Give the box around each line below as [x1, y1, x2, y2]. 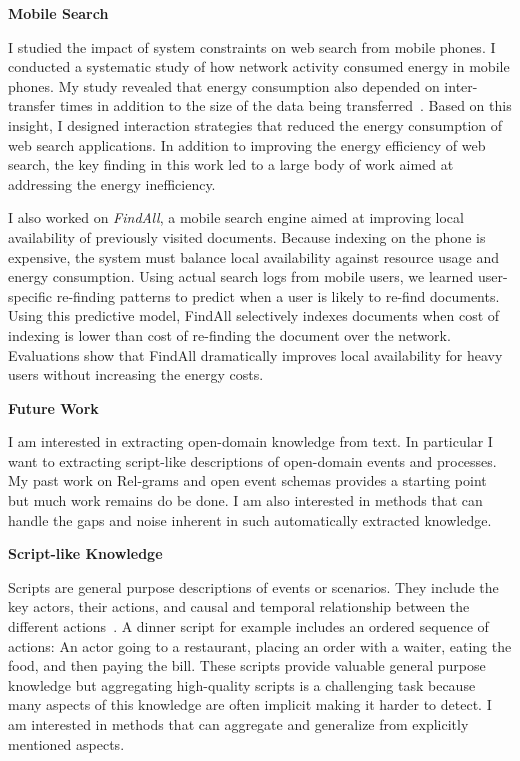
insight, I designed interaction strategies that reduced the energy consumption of [8, 114, 503, 135]
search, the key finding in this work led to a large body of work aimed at [8, 154, 454, 175]
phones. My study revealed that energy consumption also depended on [8, 75, 440, 96]
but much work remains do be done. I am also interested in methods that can [8, 490, 483, 511]
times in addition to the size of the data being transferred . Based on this [59, 95, 512, 116]
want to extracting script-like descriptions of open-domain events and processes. [8, 450, 497, 471]
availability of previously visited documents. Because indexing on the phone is [8, 226, 486, 247]
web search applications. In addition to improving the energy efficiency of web [8, 134, 486, 155]
